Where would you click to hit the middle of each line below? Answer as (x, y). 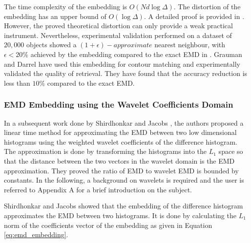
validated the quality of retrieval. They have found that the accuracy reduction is (126, 73)
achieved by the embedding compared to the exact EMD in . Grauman (136, 54)
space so (231, 151)
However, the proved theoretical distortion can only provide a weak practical (118, 26)
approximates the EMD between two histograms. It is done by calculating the (120, 215)
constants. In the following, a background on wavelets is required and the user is (124, 180)
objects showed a (51, 45)
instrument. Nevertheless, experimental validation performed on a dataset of (118, 35)
